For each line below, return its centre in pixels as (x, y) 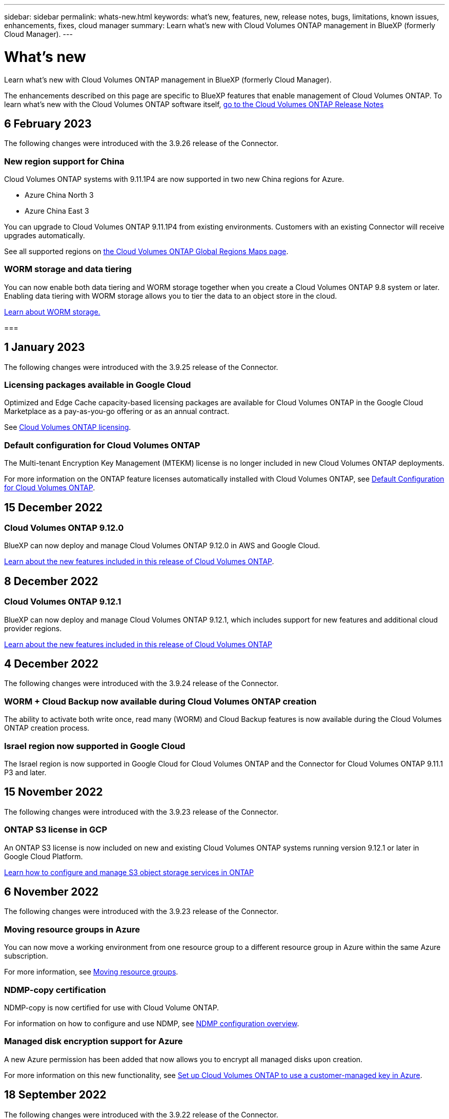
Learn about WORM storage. (52, 312)
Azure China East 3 (57, 211)
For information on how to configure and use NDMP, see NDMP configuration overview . (152, 1023)
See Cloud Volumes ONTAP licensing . (68, 427)
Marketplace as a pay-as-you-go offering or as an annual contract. (117, 411)
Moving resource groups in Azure (72, 929)
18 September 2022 (55, 1095)
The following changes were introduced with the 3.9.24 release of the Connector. (141, 683)
